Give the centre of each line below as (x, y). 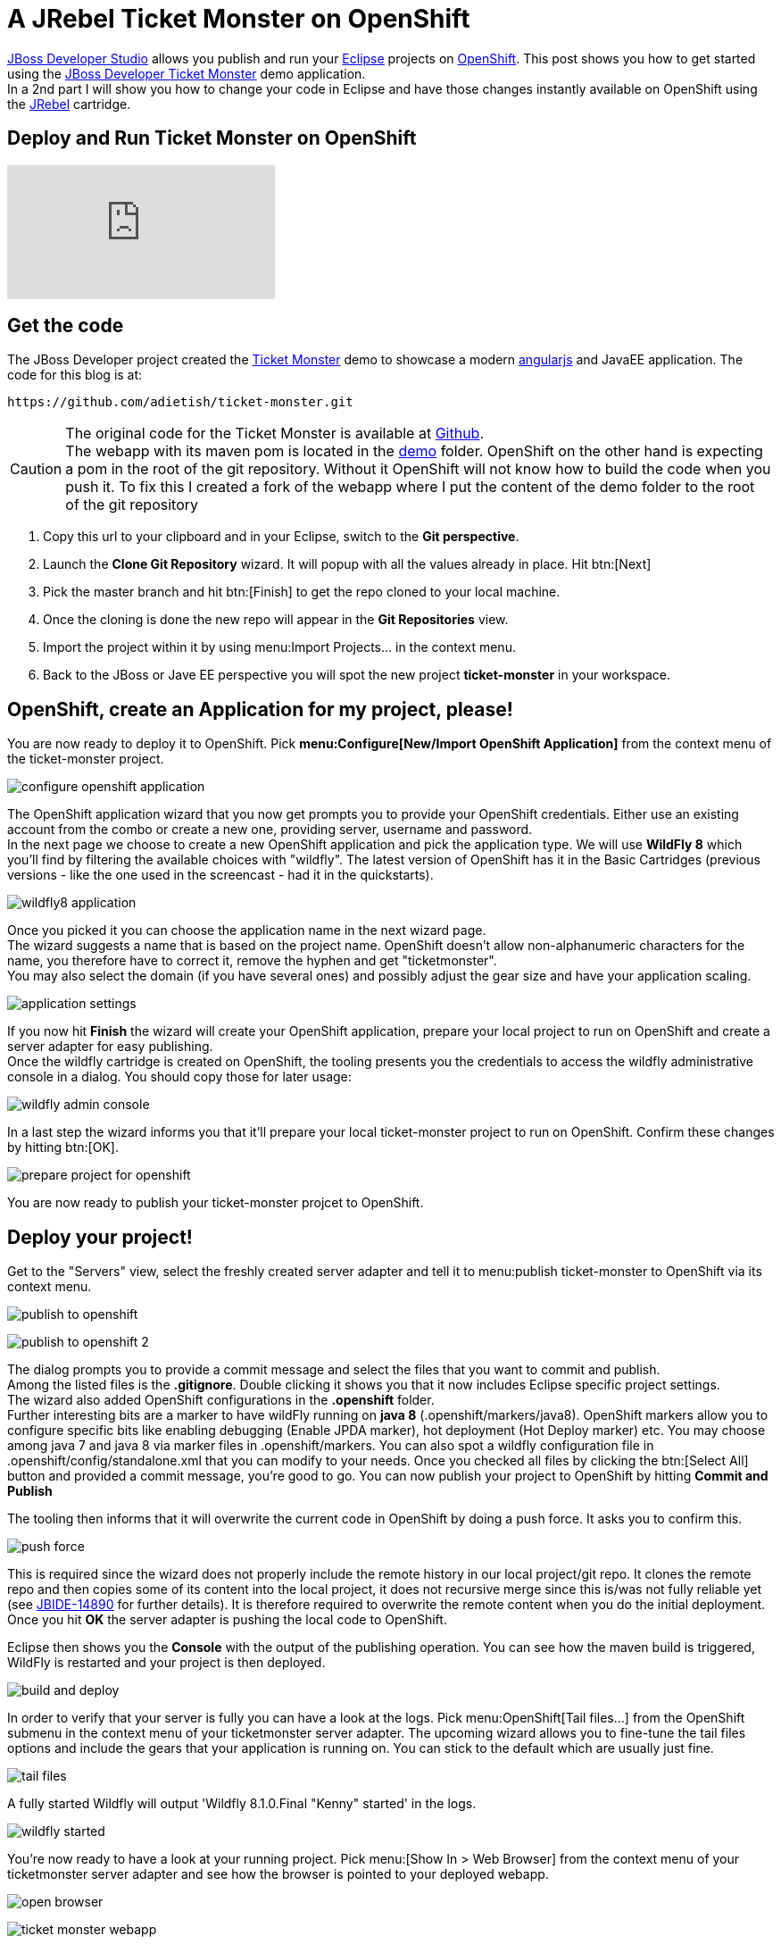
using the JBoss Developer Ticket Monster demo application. (187, 73)
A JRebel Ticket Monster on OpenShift (239, 19)
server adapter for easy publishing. (110, 1047)
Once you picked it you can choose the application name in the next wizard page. (247, 930)
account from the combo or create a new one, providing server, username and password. (270, 830)
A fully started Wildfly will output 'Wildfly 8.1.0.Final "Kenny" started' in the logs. (242, 1804)
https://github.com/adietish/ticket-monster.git (180, 402)
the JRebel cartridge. (69, 104)
